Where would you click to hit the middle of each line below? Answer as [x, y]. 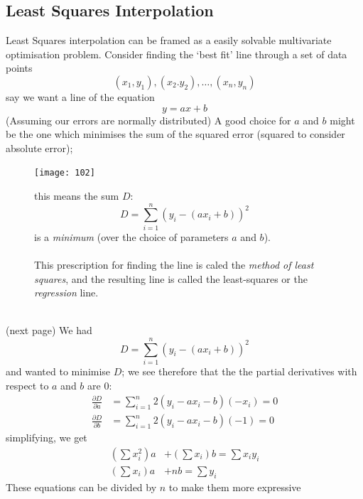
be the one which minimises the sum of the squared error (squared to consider [175, 134]
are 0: [100, 385]
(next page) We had [49, 330]
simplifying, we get [47, 438]
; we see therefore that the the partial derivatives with [239, 371]
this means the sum [77, 196]
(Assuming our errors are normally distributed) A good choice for [148, 120]
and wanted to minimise [58, 371]
